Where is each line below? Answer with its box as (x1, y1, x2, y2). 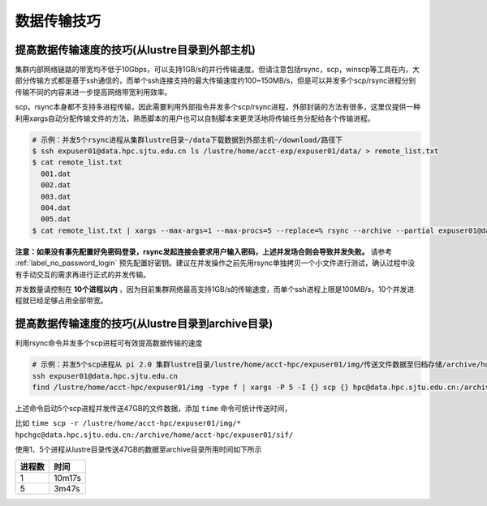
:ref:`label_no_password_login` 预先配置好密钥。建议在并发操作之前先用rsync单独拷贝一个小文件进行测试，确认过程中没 (15, 258, 416, 268)
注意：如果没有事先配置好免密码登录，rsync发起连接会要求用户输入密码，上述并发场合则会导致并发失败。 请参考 (15, 247, 393, 256)
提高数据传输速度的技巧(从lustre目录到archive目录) (15, 317, 274, 331)
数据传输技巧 (15, 12, 101, 30)
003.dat (41, 191, 71, 201)
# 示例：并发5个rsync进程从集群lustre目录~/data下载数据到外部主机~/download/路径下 (32, 135, 343, 144)
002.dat (41, 181, 71, 190)
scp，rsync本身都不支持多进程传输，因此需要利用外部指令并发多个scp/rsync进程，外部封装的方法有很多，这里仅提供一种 (15, 102, 421, 112)
